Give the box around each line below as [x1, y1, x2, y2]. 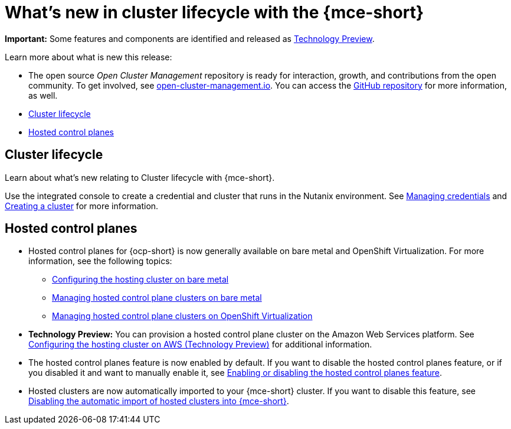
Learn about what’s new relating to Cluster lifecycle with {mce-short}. [5, 172, 275, 183]
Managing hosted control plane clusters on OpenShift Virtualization [52, 311, 313, 321]
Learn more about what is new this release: [5, 51, 172, 62]
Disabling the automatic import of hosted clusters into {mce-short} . [28, 396, 289, 407]
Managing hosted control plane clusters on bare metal [52, 292, 262, 303]
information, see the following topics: [28, 256, 172, 266]
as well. [28, 90, 58, 100]
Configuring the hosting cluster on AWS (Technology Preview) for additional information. [28, 339, 372, 350]
